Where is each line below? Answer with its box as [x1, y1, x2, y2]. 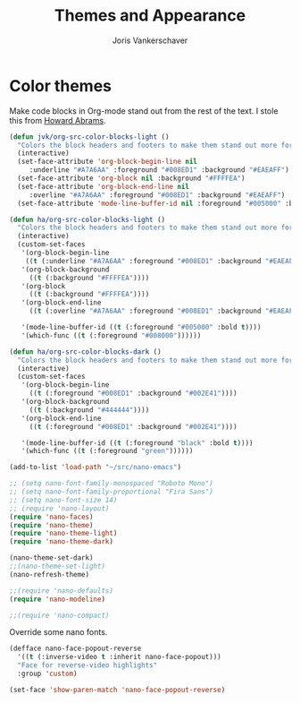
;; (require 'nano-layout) [9, 503, 110, 513]
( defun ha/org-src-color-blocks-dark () [9, 347, 162, 356]
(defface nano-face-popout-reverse [9, 644, 142, 654]
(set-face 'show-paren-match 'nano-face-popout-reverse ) [9, 685, 226, 694]
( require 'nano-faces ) [9, 512, 94, 521]
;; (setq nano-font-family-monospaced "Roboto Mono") [9, 479, 214, 488]
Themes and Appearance [54, 5, 246, 26]
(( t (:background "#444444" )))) [29, 405, 150, 415]
